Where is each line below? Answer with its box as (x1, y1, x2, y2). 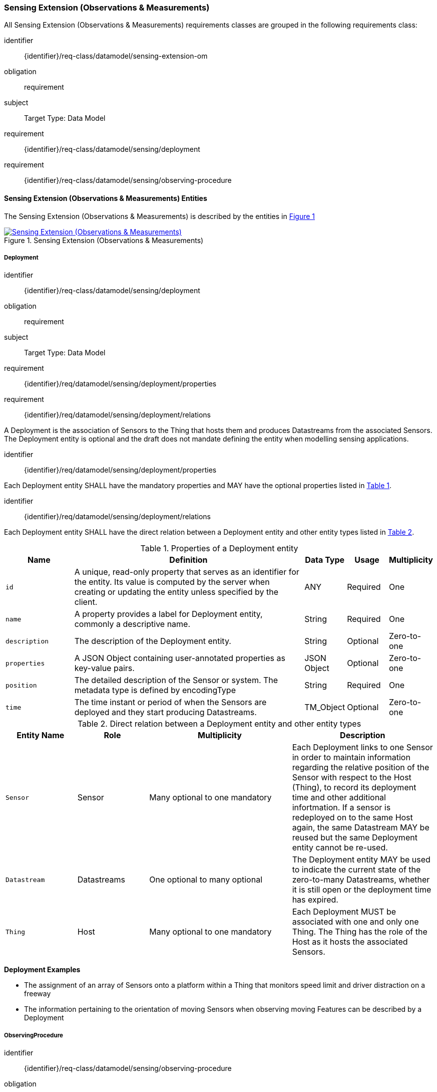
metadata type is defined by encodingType (74, 685, 236, 696)
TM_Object (304, 702, 345, 713)
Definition (169, 555, 208, 565)
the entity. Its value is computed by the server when (74, 577, 270, 587)
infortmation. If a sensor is (292, 802, 391, 813)
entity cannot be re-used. (292, 842, 388, 853)
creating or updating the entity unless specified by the (74, 587, 278, 597)
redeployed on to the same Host (292, 812, 413, 823)
